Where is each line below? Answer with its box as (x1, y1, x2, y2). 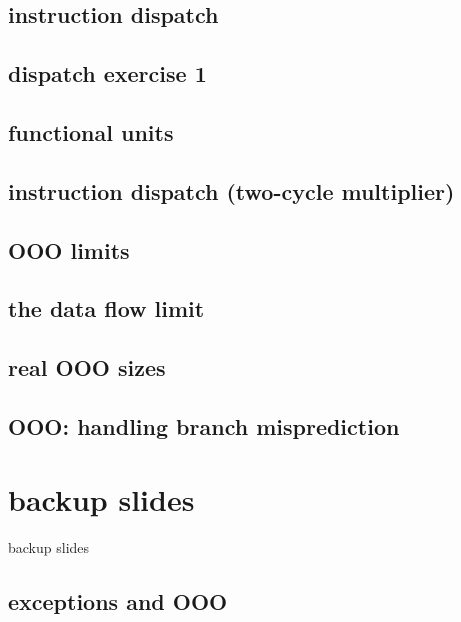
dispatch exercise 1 (8, 58, 207, 89)
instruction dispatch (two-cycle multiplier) (8, 175, 455, 206)
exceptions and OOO (8, 586, 228, 617)
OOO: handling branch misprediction (8, 410, 400, 441)
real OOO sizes (8, 352, 166, 383)
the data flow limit (8, 293, 205, 324)
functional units (8, 116, 174, 147)
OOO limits (8, 234, 130, 265)
